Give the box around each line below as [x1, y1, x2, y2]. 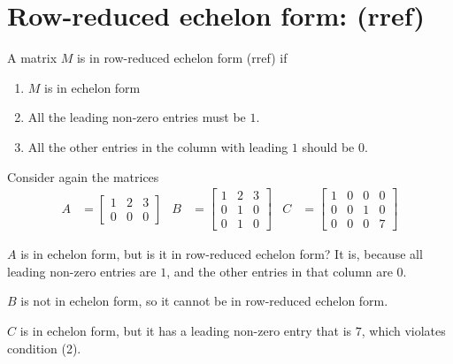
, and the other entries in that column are [166, 262, 393, 280]
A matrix [7, 49, 58, 67]
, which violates [361, 322, 446, 339]
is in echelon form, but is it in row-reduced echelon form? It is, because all [20, 245, 423, 263]
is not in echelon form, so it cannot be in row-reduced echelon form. [20, 292, 388, 310]
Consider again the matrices [7, 167, 159, 186]
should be [302, 137, 355, 155]
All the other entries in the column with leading [27, 137, 288, 155]
